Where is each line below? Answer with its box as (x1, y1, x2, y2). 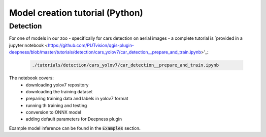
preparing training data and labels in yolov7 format (26, 96, 128, 102)
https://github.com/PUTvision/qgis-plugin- (47, 42, 134, 48)
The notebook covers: (9, 75, 54, 81)
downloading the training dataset (26, 88, 93, 94)
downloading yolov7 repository (26, 82, 89, 88)
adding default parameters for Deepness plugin (26, 116, 122, 122)
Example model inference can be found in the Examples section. (9, 125, 141, 131)
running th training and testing (26, 102, 87, 108)
